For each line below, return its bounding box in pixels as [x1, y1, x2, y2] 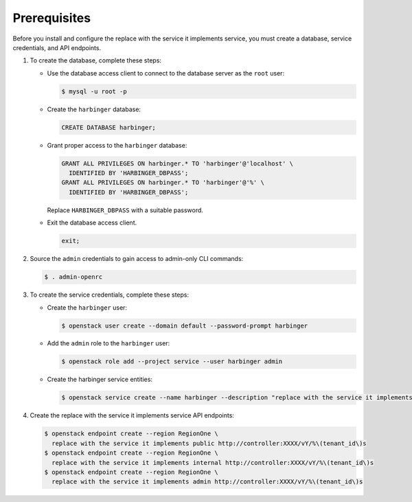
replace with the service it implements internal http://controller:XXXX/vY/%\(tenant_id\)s [51, 459, 374, 466]
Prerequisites [12, 10, 91, 25]
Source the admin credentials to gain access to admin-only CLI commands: [30, 255, 244, 263]
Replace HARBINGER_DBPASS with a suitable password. [47, 206, 204, 214]
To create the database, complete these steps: [30, 56, 161, 65]
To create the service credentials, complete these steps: [30, 290, 189, 299]
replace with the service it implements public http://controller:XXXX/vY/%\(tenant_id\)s [51, 440, 367, 447]
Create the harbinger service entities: [47, 375, 153, 384]
